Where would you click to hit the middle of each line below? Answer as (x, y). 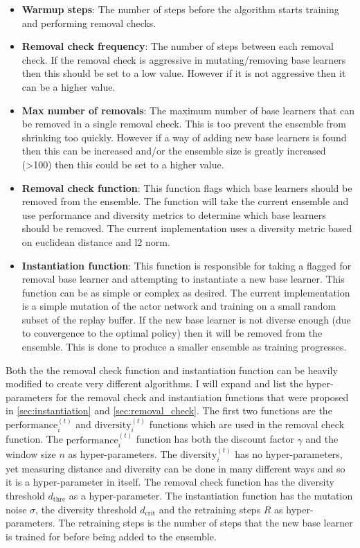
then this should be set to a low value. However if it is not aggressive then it (184, 73)
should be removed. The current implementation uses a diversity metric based (187, 228)
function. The (34, 439)
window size (31, 453)
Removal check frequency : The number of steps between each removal (178, 46)
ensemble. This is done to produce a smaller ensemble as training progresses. (184, 347)
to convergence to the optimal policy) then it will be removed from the (172, 333)
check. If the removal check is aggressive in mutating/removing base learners (184, 59)
